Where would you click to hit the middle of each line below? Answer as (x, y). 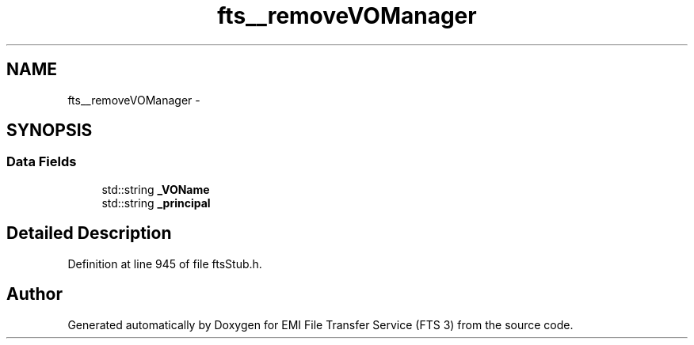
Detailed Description (89, 233)
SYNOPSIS (50, 131)
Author (34, 294)
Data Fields (42, 162)
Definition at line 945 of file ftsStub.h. (165, 263)
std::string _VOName (156, 189)
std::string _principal (156, 203)
